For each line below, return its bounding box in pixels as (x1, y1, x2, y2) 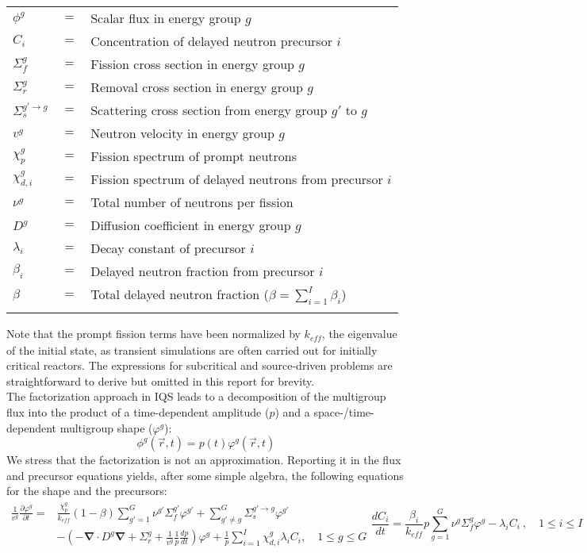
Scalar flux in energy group (90, 9, 241, 27)
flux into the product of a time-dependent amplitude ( (6, 404, 270, 421)
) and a (274, 404, 310, 421)
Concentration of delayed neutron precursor (90, 32, 332, 50)
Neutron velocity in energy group (90, 124, 274, 142)
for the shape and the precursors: (6, 482, 167, 499)
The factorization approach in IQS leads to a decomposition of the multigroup (6, 388, 386, 405)
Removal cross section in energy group (90, 78, 303, 96)
